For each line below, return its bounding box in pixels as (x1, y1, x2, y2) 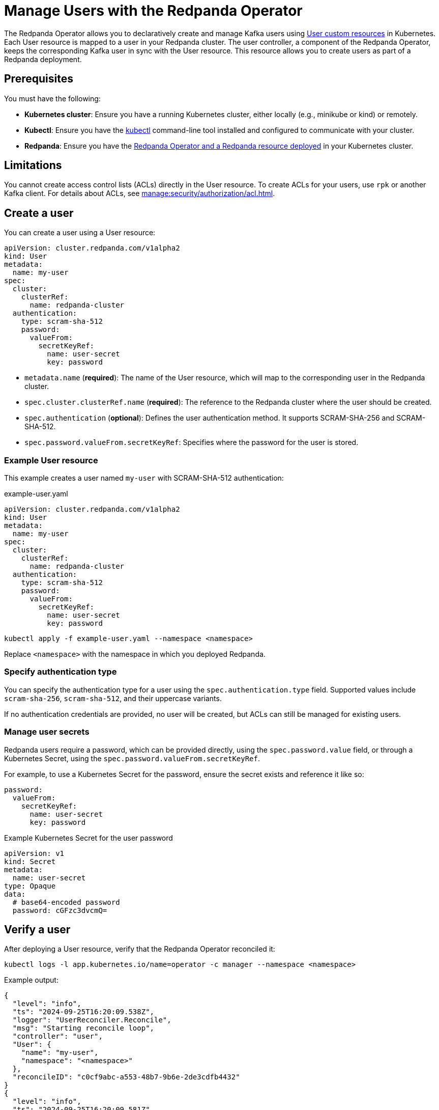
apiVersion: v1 (4, 849, 65, 857)
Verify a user (4, 923, 71, 936)
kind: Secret (4, 857, 56, 866)
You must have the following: (4, 94, 101, 103)
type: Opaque (4, 881, 56, 890)
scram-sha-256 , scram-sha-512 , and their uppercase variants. (4, 693, 222, 703)
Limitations (4, 159, 62, 172)
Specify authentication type (4, 667, 117, 677)
